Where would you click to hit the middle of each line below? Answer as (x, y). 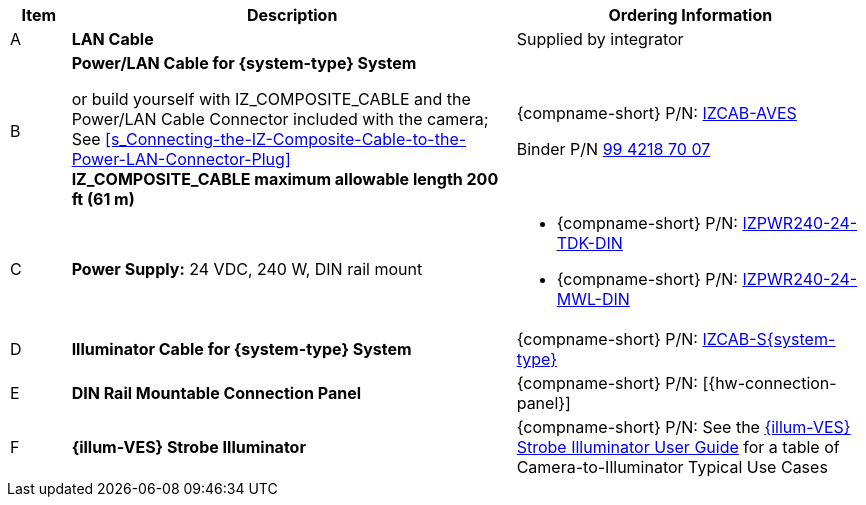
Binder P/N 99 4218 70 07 (613, 149)
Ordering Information (690, 15)
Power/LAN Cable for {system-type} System (244, 63)
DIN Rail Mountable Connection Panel (216, 393)
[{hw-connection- (769, 383)
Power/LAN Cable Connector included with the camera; (280, 119)
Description (292, 15)
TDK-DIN (589, 243)
